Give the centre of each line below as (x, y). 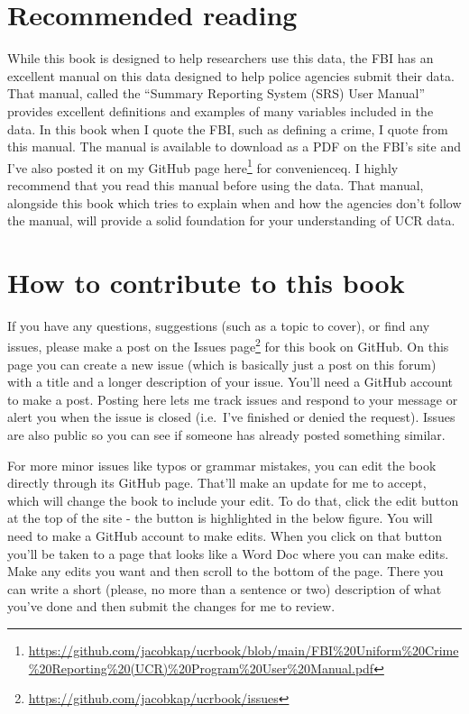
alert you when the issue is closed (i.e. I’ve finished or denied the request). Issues (231, 417)
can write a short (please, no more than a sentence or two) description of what (225, 588)
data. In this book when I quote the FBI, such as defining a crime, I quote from (228, 128)
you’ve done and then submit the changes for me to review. (171, 606)
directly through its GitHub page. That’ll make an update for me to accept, (217, 483)
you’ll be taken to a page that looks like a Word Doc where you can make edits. (228, 553)
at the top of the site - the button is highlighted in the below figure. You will (220, 518)
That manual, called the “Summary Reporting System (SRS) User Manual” (216, 93)
